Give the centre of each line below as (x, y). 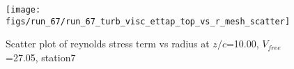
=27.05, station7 (41, 57)
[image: (23, 10)
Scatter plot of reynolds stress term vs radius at (108, 44)
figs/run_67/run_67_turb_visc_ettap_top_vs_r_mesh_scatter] (148, 21)
